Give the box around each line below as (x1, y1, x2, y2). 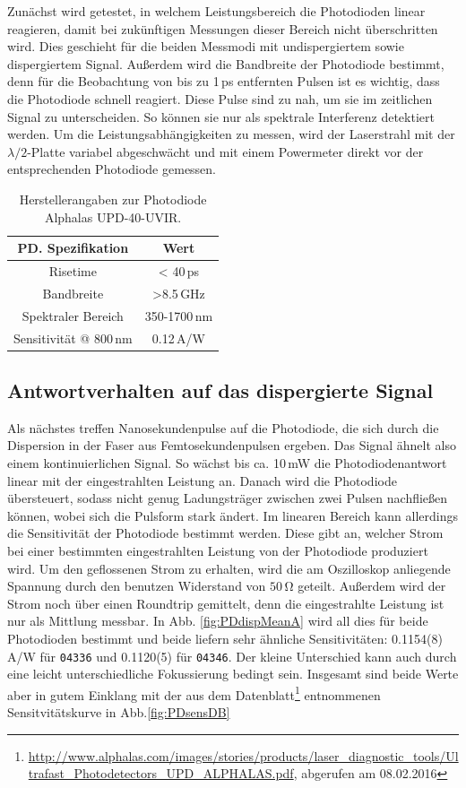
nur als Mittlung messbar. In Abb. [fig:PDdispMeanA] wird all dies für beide (7, 611, 428, 630)
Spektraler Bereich (22, 306, 124, 325)
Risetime (48, 261, 97, 280)
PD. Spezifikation (17, 238, 129, 257)
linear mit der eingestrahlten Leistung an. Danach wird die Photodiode (7, 471, 397, 489)
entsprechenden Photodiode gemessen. (7, 160, 217, 178)
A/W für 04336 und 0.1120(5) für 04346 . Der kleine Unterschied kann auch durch (7, 646, 457, 665)
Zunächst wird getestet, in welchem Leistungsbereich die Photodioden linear (7, 2, 426, 20)
